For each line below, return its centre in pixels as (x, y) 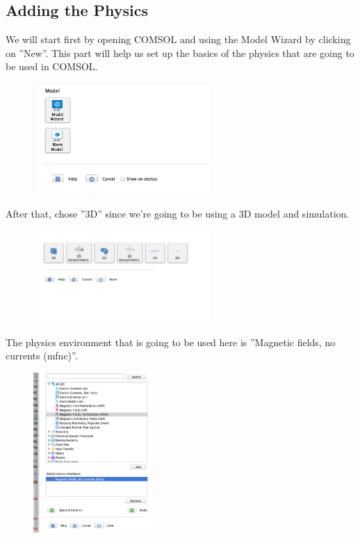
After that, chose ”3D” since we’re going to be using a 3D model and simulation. (178, 213)
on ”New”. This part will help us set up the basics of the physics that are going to (180, 52)
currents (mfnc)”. (42, 356)
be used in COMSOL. (52, 66)
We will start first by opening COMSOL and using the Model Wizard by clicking (178, 39)
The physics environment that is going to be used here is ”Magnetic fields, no (171, 342)
